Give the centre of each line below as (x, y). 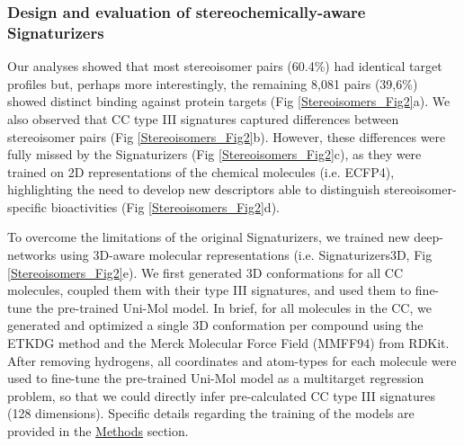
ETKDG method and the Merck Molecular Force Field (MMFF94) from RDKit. (228, 343)
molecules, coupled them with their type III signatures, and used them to (210, 290)
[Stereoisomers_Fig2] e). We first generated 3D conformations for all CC (205, 272)
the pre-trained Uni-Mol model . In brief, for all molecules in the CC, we (233, 307)
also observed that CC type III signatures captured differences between (203, 118)
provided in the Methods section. (98, 431)
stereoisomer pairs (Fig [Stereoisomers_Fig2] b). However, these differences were (227, 136)
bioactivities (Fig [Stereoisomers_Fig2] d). (165, 206)
